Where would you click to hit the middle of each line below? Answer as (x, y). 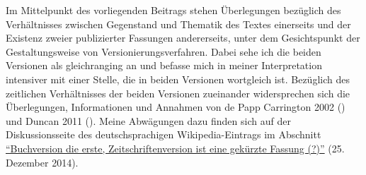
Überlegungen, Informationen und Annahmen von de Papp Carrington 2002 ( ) (176, 107)
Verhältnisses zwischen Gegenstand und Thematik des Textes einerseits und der (178, 24)
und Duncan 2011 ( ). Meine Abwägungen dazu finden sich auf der (148, 120)
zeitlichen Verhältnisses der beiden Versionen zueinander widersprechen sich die (178, 93)
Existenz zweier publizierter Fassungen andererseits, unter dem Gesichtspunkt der (183, 38)
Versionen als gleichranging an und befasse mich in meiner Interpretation (164, 65)
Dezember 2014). (42, 162)
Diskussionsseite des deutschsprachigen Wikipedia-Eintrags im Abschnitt (164, 134)
